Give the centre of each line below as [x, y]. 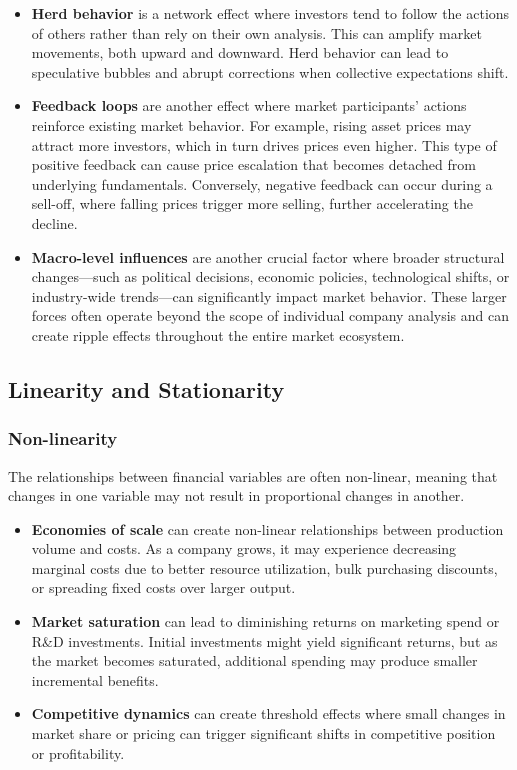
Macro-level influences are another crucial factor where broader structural [268, 256]
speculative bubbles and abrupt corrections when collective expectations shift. [270, 71]
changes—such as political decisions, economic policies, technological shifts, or [270, 276]
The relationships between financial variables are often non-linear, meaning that [253, 475]
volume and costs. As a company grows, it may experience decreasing [244, 548]
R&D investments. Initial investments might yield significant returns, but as [264, 640]
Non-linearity [63, 438]
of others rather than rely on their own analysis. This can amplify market [256, 32]
